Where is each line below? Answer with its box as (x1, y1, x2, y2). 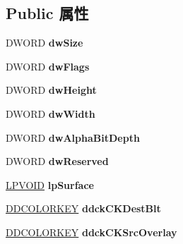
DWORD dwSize (6, 35, 83, 50)
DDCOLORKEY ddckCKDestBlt (6, 201, 161, 216)
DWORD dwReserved (6, 154, 109, 169)
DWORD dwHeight (6, 83, 97, 97)
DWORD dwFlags (6, 59, 90, 73)
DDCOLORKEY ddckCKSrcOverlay (6, 224, 177, 239)
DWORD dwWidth (6, 106, 95, 121)
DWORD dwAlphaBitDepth (6, 130, 140, 145)
